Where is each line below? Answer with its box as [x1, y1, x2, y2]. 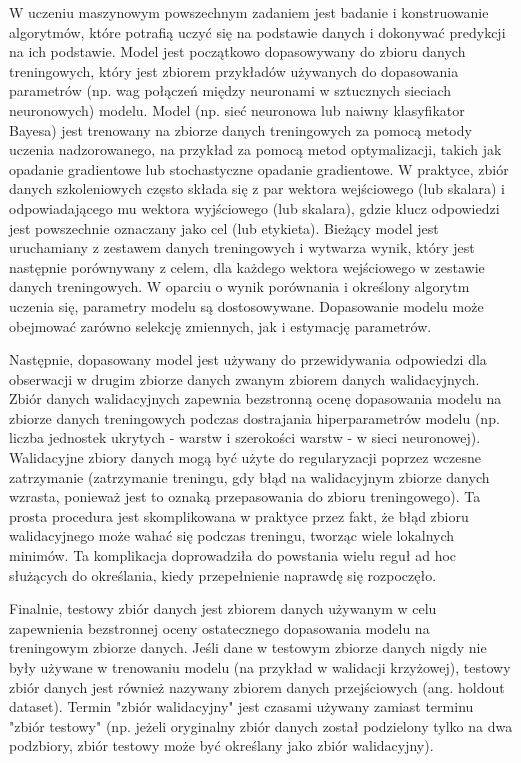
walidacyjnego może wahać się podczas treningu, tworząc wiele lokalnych [9, 525, 455, 546]
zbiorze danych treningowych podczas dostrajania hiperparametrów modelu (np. [9, 407, 500, 428]
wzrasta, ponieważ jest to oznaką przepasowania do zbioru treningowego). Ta [9, 486, 481, 507]
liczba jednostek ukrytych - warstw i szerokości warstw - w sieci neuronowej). [9, 427, 481, 448]
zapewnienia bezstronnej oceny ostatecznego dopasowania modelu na [9, 617, 430, 638]
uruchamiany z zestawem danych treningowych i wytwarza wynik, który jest [9, 237, 475, 258]
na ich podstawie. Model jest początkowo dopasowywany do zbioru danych [9, 41, 466, 62]
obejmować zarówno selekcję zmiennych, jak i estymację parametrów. [9, 315, 432, 336]
